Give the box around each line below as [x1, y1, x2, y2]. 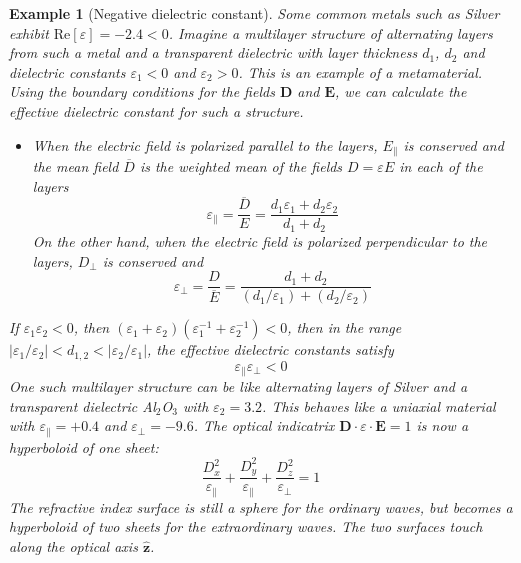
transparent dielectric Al [9, 395, 156, 416]
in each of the [399, 156, 483, 177]
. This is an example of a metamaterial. [238, 61, 483, 82]
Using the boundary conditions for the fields [9, 81, 275, 102]
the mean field [32, 156, 119, 177]
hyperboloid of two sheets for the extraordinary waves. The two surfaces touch [9, 516, 483, 537]
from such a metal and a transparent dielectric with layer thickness [9, 42, 418, 63]
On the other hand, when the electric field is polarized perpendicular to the [32, 230, 488, 251]
